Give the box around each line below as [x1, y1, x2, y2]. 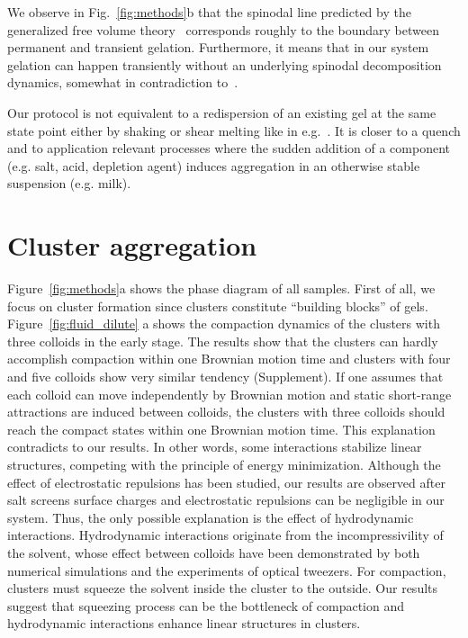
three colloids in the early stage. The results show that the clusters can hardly [7, 331, 438, 350]
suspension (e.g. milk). [7, 174, 131, 193]
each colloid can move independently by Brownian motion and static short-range [7, 384, 452, 403]
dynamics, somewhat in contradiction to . [7, 73, 238, 92]
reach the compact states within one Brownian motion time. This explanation [7, 419, 436, 438]
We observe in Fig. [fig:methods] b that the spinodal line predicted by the [7, 3, 411, 21]
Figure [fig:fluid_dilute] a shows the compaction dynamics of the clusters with [7, 314, 440, 333]
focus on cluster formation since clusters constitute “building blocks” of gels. [7, 296, 428, 315]
